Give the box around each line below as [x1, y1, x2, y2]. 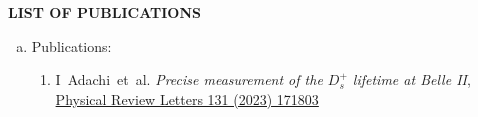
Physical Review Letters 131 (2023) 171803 [55, 88, 319, 109]
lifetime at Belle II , [352, 69, 471, 90]
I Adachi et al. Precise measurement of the [55, 69, 323, 90]
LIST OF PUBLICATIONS [8, 2, 201, 22]
